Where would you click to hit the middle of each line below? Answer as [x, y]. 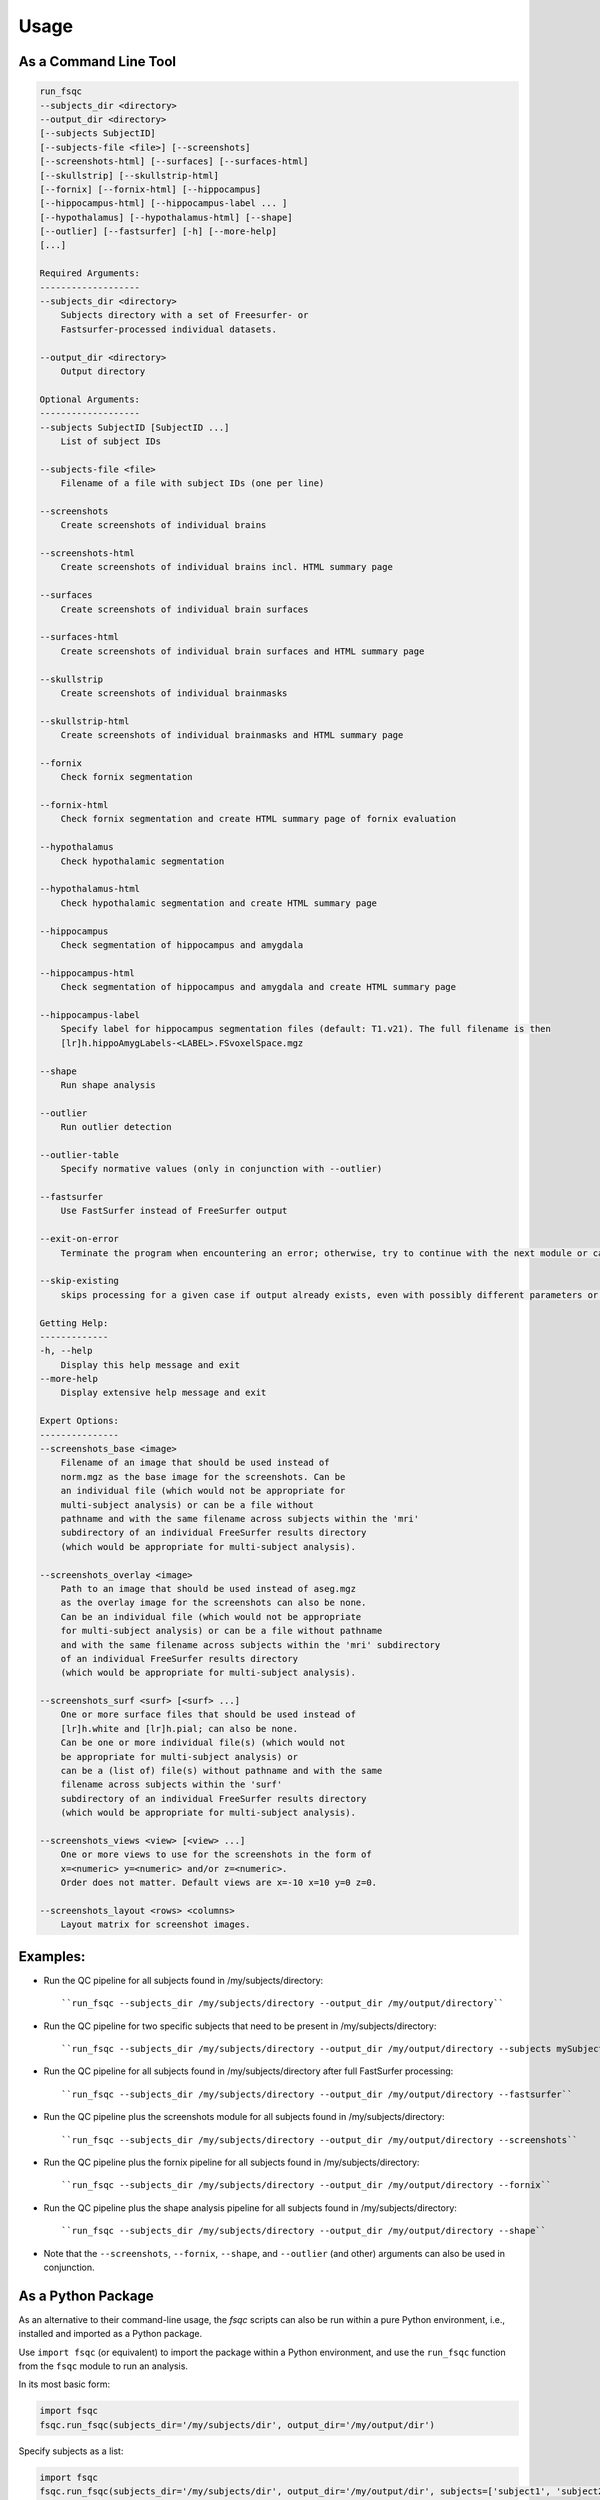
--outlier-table [79, 1154]
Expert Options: [79, 1421]
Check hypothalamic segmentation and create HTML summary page [219, 903]
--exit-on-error [79, 1239]
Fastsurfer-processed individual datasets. [168, 329]
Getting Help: [74, 1323]
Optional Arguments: [89, 399]
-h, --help [66, 1351]
